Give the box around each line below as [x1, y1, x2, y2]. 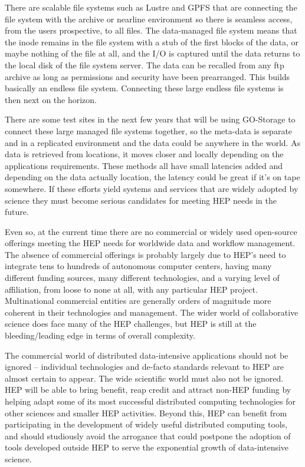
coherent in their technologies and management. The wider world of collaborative [5, 306, 299, 318]
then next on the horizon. [5, 93, 97, 105]
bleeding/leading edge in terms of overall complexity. [5, 329, 195, 342]
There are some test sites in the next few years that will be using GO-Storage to [5, 113, 296, 125]
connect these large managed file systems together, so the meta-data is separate [5, 124, 293, 137]
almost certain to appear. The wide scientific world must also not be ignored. [5, 372, 284, 384]
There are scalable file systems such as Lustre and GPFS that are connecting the [5, 1, 297, 13]
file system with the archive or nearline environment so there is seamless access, [5, 12, 293, 25]
